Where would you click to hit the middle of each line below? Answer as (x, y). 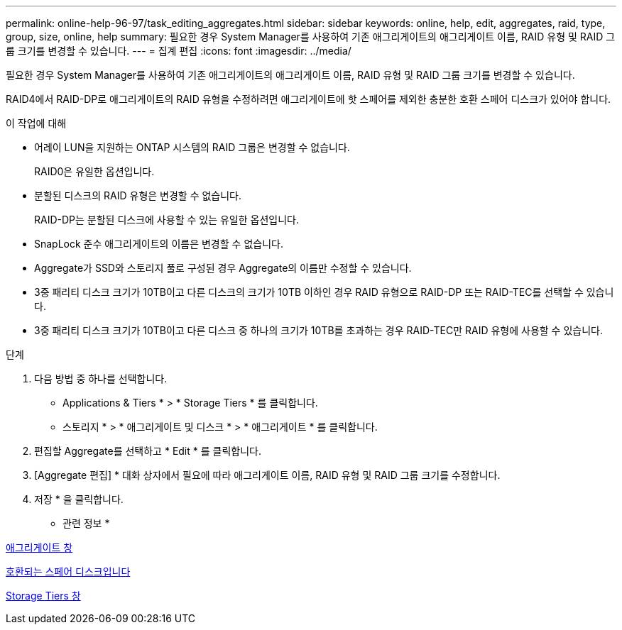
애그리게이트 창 (39, 547)
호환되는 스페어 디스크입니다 (68, 571)
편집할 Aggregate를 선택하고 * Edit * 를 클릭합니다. (148, 451)
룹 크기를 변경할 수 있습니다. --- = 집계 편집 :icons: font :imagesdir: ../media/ (179, 51)
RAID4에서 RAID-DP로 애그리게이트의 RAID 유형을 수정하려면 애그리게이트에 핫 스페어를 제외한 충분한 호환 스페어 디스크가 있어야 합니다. (309, 99)
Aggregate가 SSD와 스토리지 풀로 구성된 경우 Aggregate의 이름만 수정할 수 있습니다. (223, 268)
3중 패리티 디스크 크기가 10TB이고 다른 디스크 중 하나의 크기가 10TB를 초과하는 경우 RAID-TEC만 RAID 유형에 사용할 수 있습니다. (318, 330)
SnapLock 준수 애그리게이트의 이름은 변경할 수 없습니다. (159, 244)
